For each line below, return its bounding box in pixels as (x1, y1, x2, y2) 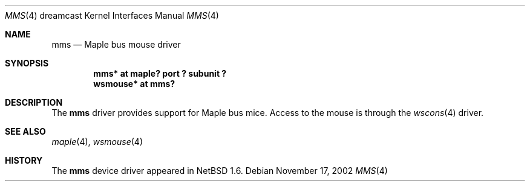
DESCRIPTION (5, 97, 63, 107)
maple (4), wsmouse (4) (51, 136, 143, 147)
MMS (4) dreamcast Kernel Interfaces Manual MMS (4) (5, 10, 219, 21)
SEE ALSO (5, 126, 46, 136)
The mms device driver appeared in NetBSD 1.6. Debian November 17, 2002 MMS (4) (51, 165, 388, 176)
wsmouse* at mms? (93, 79, 175, 89)
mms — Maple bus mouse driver (51, 39, 181, 50)
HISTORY (5, 155, 43, 165)
